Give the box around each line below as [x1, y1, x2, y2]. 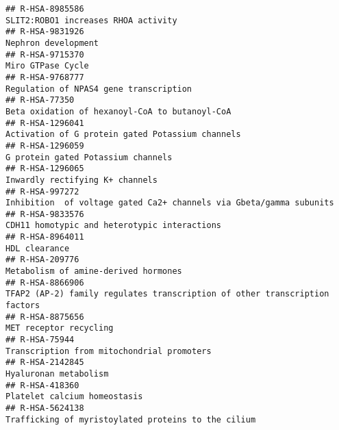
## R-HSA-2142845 [5, 357, 84, 368]
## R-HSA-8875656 [5, 312, 84, 322]
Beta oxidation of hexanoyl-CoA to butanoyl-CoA [5, 106, 231, 116]
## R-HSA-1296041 [5, 118, 84, 128]
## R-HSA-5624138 [5, 403, 84, 413]
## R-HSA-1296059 [5, 140, 84, 151]
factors [5, 301, 40, 311]
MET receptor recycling [5, 323, 114, 333]
